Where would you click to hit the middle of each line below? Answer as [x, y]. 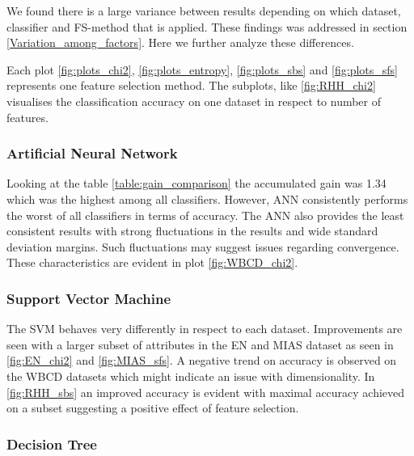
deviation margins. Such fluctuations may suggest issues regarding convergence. [203, 246]
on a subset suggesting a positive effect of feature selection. [153, 408]
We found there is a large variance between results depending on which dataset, [204, 11]
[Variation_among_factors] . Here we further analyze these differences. [180, 42]
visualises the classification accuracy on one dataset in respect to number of [194, 101]
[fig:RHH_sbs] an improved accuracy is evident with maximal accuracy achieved [206, 392]
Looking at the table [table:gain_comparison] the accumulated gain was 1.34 [196, 183]
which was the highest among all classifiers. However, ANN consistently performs [207, 198]
